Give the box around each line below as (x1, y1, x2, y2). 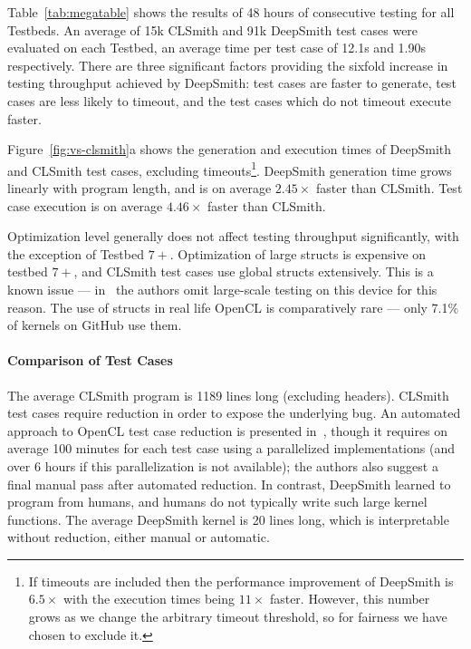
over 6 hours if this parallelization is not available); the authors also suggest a (7, 456, 438, 475)
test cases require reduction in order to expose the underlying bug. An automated (7, 403, 461, 422)
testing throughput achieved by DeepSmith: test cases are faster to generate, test (7, 73, 457, 92)
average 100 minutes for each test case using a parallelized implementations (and (7, 439, 455, 458)
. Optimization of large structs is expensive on (169, 244, 427, 263)
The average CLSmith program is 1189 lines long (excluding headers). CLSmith (7, 385, 449, 404)
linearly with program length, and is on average (7, 179, 272, 197)
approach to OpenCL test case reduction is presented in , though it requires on (7, 421, 448, 440)
